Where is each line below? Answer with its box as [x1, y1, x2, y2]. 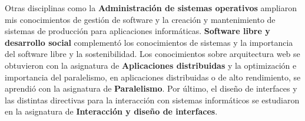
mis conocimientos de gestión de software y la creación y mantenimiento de [5, 13, 276, 25]
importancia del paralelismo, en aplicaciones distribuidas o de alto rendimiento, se [5, 70, 301, 83]
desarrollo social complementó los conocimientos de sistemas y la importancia [5, 36, 293, 48]
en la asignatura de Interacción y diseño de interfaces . [5, 105, 218, 117]
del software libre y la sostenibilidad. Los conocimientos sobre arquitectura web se [5, 48, 300, 60]
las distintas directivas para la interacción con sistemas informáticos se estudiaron [5, 93, 300, 106]
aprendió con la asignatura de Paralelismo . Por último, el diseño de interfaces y [5, 82, 297, 95]
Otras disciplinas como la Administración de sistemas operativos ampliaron [5, 2, 297, 14]
